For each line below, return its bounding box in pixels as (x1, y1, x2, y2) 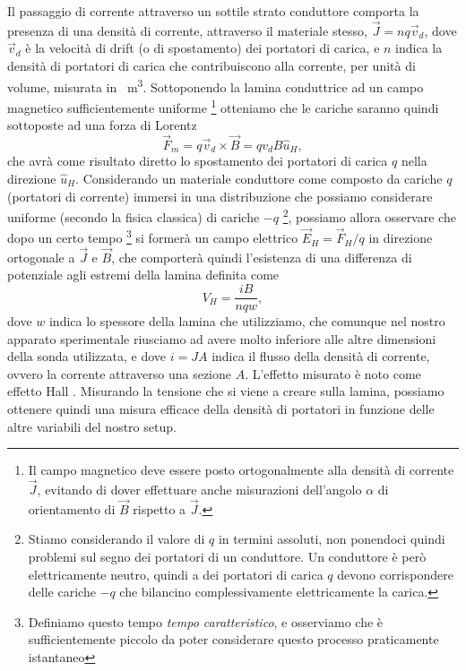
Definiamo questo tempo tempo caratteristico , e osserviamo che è (28, 612, 384, 631)
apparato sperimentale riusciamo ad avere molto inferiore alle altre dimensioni (7, 329, 436, 348)
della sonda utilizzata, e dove (7, 347, 167, 366)
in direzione (368, 228, 433, 247)
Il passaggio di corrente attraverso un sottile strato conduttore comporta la (7, 2, 419, 20)
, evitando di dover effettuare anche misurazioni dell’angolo (37, 480, 362, 499)
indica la (395, 39, 443, 57)
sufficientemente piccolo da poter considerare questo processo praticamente (28, 630, 439, 649)
